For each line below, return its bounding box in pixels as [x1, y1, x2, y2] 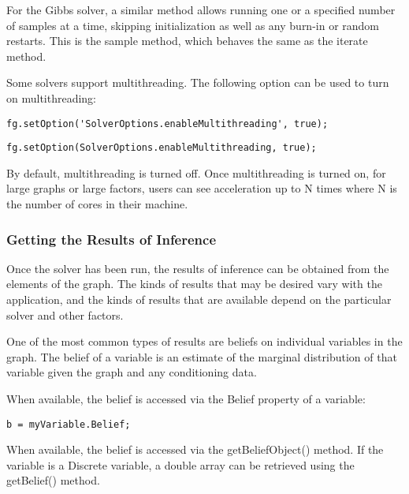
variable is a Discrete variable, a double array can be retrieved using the [6, 456, 355, 473]
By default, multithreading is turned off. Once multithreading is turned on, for [6, 164, 386, 181]
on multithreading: [6, 89, 97, 106]
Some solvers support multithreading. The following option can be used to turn [6, 74, 389, 91]
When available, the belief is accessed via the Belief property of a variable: [6, 391, 366, 407]
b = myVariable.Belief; [6, 418, 131, 430]
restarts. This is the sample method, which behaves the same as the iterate [6, 32, 368, 49]
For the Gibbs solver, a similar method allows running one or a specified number [6, 2, 396, 17]
